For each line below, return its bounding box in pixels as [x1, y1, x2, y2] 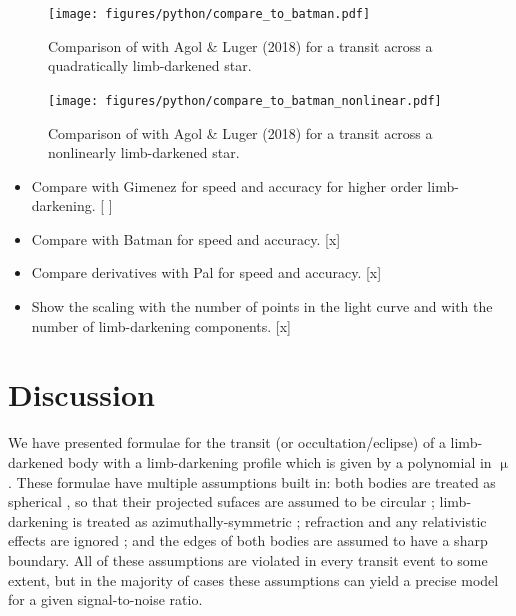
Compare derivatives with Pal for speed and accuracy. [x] [31, 262, 382, 283]
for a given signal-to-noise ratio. [8, 589, 203, 610]
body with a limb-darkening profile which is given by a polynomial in [67, 451, 492, 472]
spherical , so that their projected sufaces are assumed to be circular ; [8, 491, 435, 512]
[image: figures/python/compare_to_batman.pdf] [48, 7, 371, 21]
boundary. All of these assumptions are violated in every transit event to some [8, 549, 488, 570]
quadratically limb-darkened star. [48, 55, 252, 76]
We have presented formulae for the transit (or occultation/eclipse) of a [8, 432, 446, 453]
